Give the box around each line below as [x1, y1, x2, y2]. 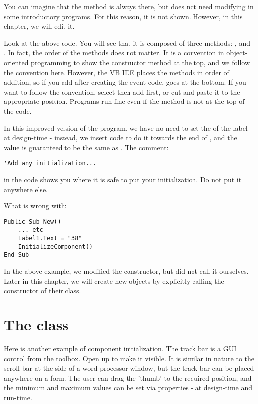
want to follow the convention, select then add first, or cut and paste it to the [4, 86, 240, 97]
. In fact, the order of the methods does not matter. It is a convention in [4, 47, 224, 58]
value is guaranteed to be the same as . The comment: [4, 142, 169, 152]
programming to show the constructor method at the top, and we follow [31, 57, 250, 67]
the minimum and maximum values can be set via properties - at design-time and [4, 382, 253, 393]
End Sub [4, 251, 29, 259]
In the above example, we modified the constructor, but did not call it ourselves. [4, 266, 249, 276]
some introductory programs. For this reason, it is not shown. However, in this [4, 11, 243, 21]
